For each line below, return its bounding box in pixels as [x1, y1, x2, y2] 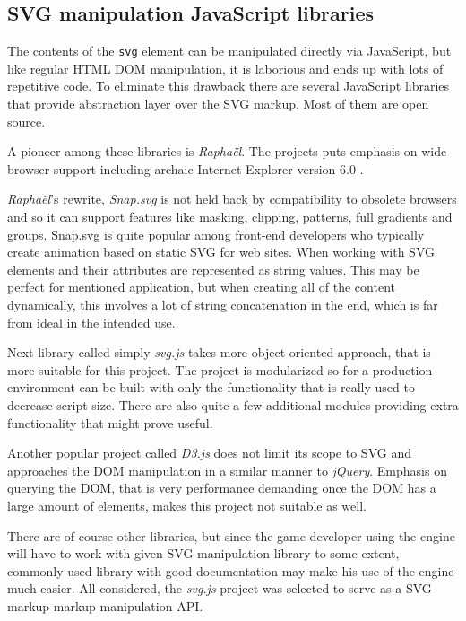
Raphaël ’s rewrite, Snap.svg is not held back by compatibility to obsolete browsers [7, 189, 457, 208]
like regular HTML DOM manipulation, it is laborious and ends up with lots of [7, 58, 444, 77]
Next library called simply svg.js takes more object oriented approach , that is [7, 343, 431, 362]
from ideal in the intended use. [7, 312, 176, 331]
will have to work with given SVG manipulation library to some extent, [7, 544, 400, 563]
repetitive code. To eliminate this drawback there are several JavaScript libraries [7, 76, 450, 95]
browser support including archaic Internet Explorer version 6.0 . [7, 159, 364, 178]
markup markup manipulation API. [7, 596, 203, 615]
